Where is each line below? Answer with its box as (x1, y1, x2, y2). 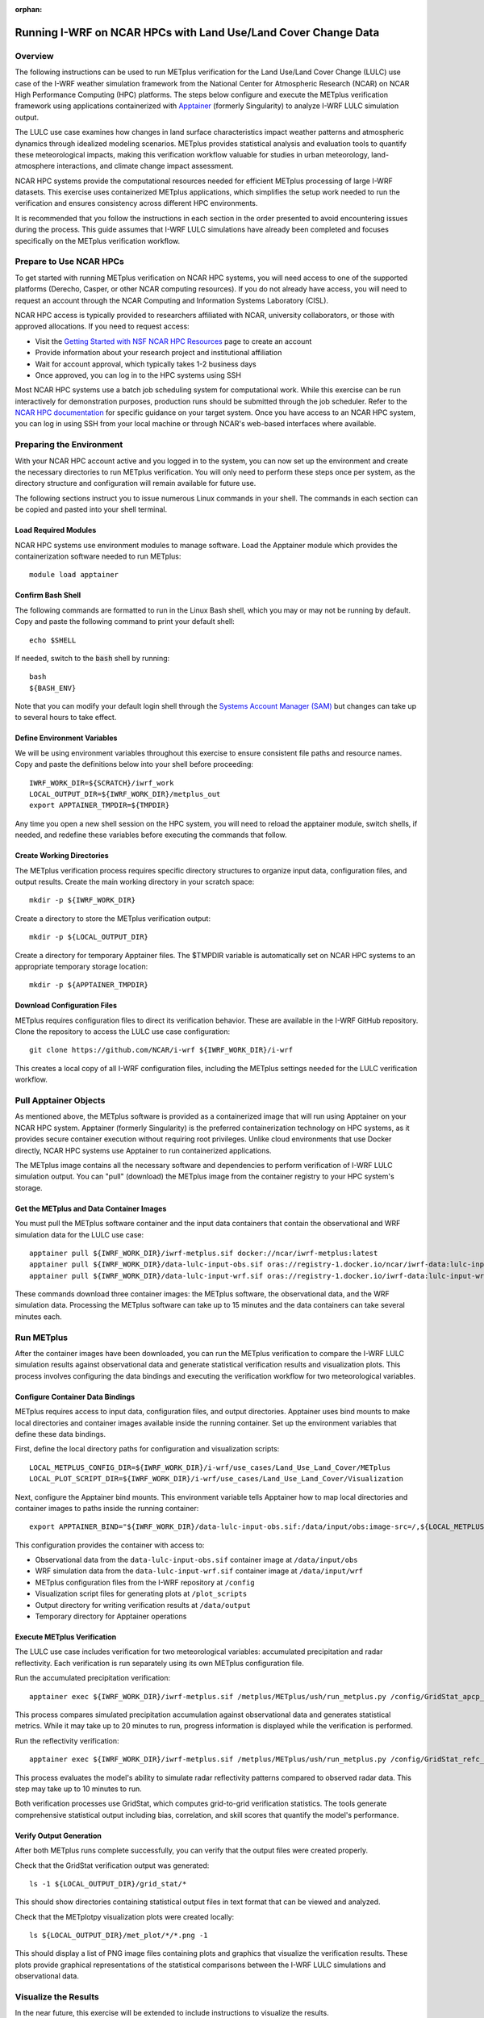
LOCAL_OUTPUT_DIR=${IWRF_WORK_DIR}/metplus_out (29, 789, 221, 799)
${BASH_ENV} (29, 683, 77, 693)
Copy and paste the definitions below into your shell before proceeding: (15, 760, 254, 769)
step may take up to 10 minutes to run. (15, 1784, 143, 1794)
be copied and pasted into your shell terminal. (15, 504, 168, 514)
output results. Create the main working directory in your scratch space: (15, 877, 255, 886)
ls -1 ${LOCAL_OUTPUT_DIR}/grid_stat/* (29, 1879, 187, 1888)
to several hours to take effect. (15, 713, 117, 722)
